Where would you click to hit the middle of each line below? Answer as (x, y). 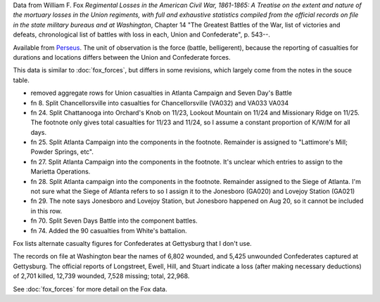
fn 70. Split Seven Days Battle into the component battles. (114, 221)
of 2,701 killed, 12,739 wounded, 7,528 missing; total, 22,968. (101, 276)
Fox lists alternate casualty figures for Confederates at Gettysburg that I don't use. (133, 243)
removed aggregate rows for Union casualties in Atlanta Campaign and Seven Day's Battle (161, 93)
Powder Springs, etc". (62, 152)
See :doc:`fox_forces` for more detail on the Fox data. (90, 289)
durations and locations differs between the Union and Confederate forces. (122, 57)
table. (21, 80)
